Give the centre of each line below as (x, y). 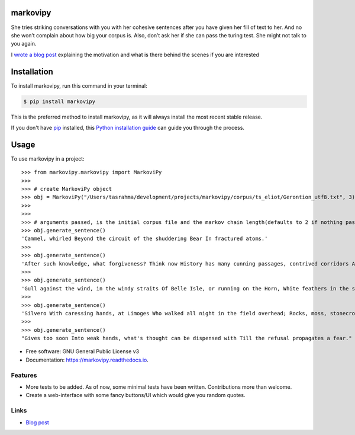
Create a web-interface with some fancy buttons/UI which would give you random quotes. (135, 395)
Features (24, 375)
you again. (24, 44)
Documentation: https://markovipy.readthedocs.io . (87, 360)
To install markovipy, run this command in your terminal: (79, 85)
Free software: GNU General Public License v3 (83, 351)
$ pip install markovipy (59, 101)
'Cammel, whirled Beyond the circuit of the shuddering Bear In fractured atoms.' (145, 239)
